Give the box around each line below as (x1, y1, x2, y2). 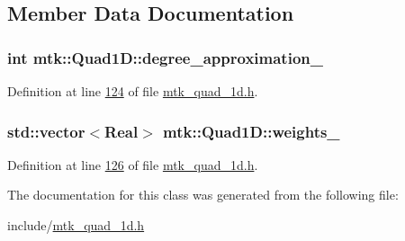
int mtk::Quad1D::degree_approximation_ (7, 46, 323, 68)
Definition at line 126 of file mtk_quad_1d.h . (7, 155, 258, 174)
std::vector (7, 120, 85, 142)
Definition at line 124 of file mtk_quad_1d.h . (7, 82, 258, 100)
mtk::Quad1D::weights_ (163, 120, 340, 142)
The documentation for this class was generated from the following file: (7, 185, 399, 204)
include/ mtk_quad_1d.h (7, 216, 145, 234)
